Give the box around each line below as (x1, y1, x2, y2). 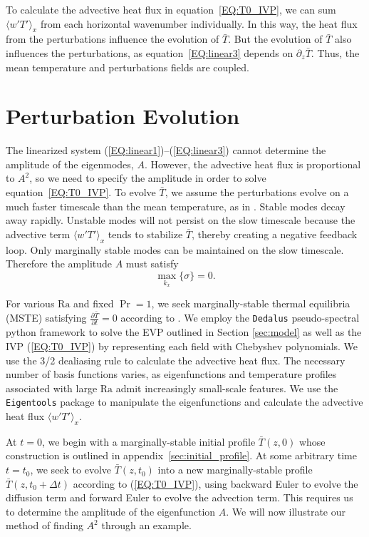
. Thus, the (311, 45, 360, 60)
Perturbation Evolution (6, 101, 240, 131)
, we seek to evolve (30, 462, 112, 477)
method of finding (6, 518, 83, 533)
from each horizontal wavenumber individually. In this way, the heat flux (40, 16, 358, 31)
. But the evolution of (228, 31, 323, 46)
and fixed (73, 296, 114, 311)
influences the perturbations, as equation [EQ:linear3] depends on (6, 45, 293, 60)
